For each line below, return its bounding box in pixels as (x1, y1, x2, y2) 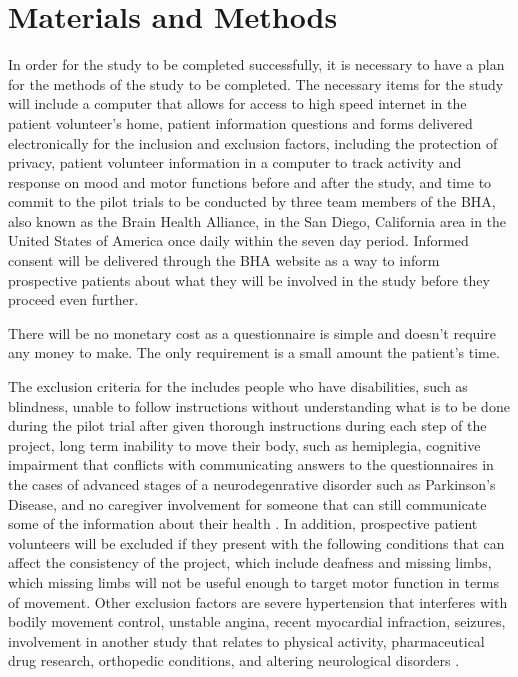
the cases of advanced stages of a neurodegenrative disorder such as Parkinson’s (8, 474, 496, 494)
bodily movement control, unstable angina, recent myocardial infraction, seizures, (8, 611, 506, 632)
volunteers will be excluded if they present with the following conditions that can (8, 532, 505, 553)
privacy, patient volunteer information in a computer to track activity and (8, 152, 462, 173)
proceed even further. (8, 289, 139, 310)
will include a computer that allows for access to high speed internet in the (8, 93, 467, 114)
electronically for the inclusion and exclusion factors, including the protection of (8, 132, 498, 153)
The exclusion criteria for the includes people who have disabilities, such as (8, 376, 468, 397)
